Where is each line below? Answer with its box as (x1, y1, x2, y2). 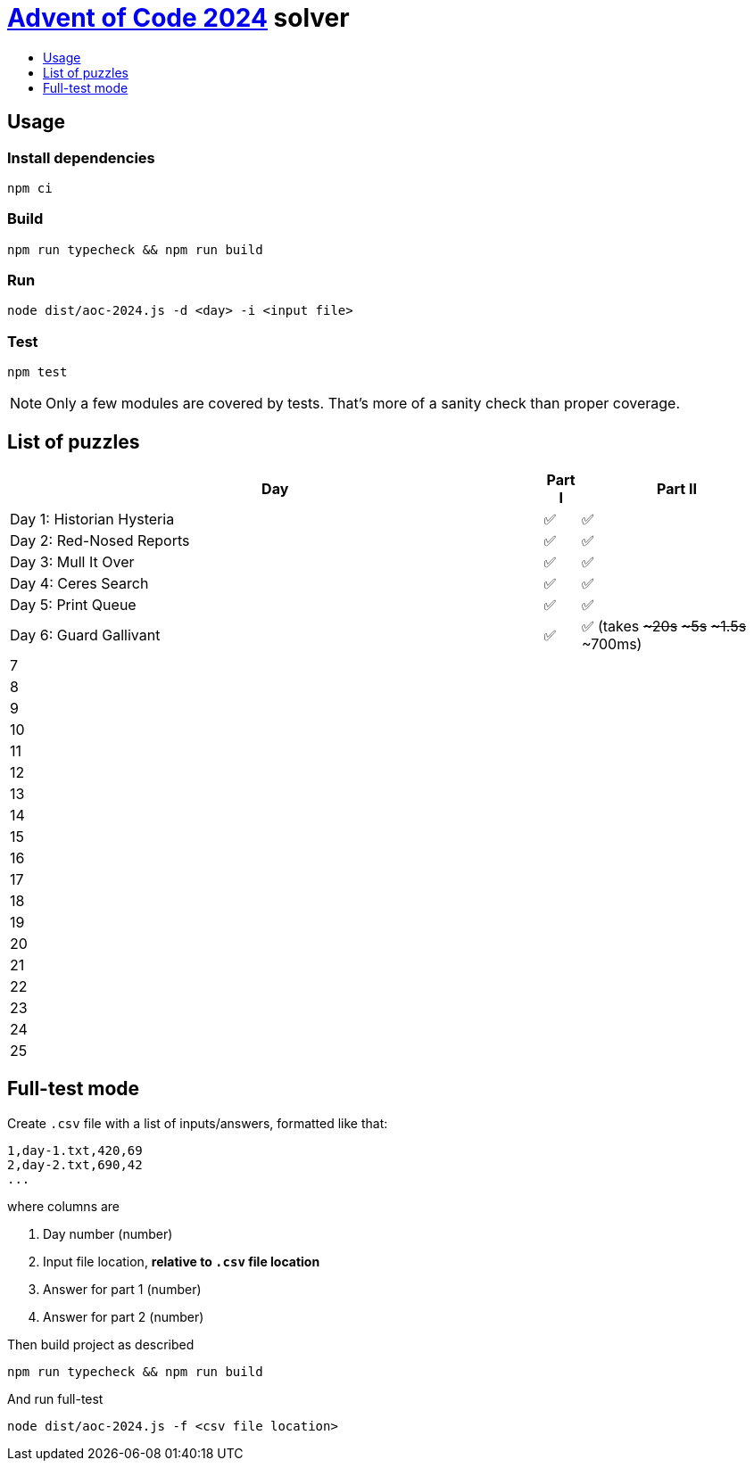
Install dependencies (7, 148, 155, 167)
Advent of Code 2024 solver (7, 3, 350, 33)
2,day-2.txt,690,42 (7, 1157, 143, 1172)
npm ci (7, 180, 53, 195)
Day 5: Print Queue (10, 596, 137, 614)
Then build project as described (7, 1336, 195, 1352)
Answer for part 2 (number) (43, 1308, 204, 1324)
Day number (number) (43, 1225, 173, 1241)
